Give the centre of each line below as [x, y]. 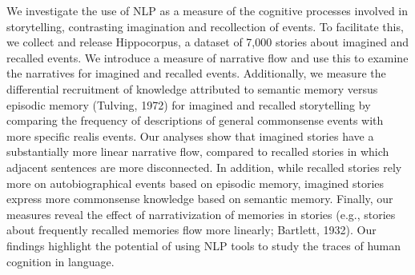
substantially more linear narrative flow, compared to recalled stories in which [198, 151]
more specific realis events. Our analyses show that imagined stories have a [190, 136]
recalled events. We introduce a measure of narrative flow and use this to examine [207, 57]
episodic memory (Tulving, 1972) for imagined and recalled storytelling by [189, 104]
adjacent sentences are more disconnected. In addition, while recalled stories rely [204, 167]
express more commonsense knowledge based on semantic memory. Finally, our [200, 199]
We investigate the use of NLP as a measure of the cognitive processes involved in [207, 10]
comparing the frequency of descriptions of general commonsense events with [195, 120]
